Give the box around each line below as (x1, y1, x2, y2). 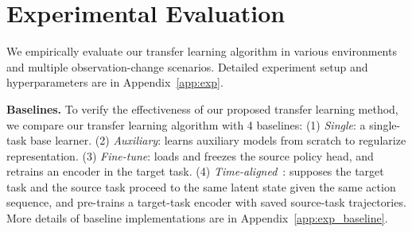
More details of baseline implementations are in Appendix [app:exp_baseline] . (6, 210, 388, 226)
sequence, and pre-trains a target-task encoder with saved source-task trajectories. (6, 194, 406, 211)
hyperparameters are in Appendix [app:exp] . (6, 74, 223, 91)
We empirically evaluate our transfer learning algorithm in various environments (6, 43, 397, 60)
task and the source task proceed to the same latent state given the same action (6, 178, 396, 195)
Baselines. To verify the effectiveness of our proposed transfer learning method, (6, 100, 398, 117)
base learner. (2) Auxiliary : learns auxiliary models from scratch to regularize (30, 132, 406, 149)
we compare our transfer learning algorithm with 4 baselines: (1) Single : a (6, 116, 366, 133)
